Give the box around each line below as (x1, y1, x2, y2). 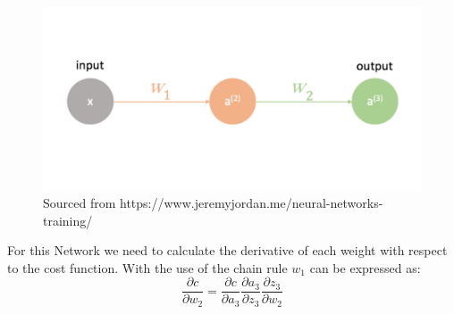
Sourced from (43, 193, 116, 211)
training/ (43, 211, 93, 229)
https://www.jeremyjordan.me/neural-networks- (120, 193, 383, 211)
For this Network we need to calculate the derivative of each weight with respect (7, 241, 448, 260)
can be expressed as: (309, 258, 421, 277)
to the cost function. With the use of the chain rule (7, 258, 288, 277)
